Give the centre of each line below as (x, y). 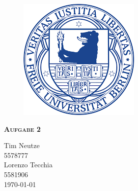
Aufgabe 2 (22, 129)
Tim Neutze (22, 145)
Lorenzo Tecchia (28, 165)
